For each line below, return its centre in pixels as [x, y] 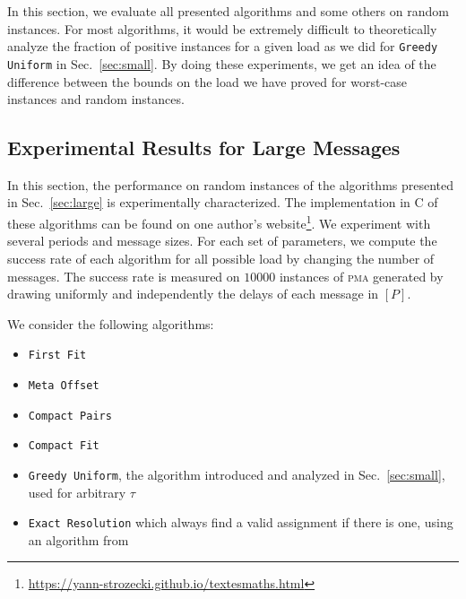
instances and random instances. [96, 99]
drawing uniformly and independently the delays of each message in [193, 294]
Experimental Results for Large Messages [204, 148]
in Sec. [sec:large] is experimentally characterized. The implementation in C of [223, 202]
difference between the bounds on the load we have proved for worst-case [207, 81]
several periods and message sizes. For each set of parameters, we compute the [222, 241]
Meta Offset [64, 385]
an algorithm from [78, 539]
